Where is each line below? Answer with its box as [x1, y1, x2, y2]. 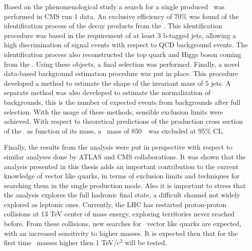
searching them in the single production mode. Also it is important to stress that [4, 180, 246, 190]
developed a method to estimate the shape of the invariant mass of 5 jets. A [4, 77, 231, 88]
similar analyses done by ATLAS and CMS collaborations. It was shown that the [4, 151, 246, 161]
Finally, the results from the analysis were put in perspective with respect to [4, 142, 233, 152]
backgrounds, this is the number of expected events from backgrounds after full [4, 97, 241, 107]
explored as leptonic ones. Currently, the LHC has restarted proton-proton [4, 199, 227, 209]
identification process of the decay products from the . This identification [4, 20, 222, 31]
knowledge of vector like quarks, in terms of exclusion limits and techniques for [4, 171, 240, 181]
